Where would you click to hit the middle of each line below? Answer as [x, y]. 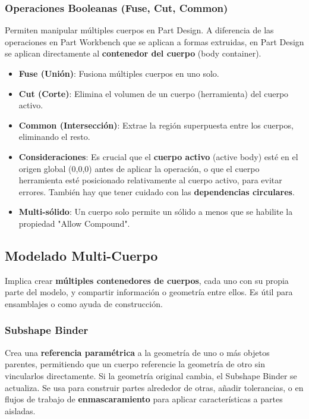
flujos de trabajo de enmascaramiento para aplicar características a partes [144, 399]
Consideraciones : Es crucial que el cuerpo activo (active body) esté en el [158, 156]
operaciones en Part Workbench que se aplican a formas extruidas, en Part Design [154, 41]
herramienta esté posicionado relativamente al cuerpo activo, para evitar [150, 180]
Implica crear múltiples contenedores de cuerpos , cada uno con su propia [147, 280]
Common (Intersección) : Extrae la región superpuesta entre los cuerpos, [156, 125]
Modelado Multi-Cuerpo [81, 255]
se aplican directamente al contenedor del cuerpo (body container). [133, 53]
